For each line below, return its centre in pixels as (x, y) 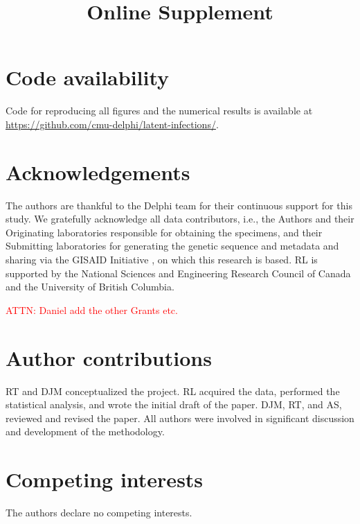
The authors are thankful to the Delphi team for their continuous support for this (179, 205)
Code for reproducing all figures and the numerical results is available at (159, 111)
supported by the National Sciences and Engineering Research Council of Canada (178, 273)
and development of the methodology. (85, 431)
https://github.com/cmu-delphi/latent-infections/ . (112, 124)
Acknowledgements (98, 172)
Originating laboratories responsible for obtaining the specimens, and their (164, 232)
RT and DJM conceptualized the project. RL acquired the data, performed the (173, 391)
